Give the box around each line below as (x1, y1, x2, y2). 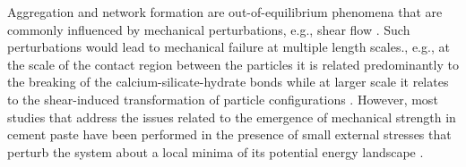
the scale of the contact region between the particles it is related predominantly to (7, 54, 459, 73)
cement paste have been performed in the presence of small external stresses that (7, 125, 452, 144)
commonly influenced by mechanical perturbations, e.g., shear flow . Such (7, 20, 410, 38)
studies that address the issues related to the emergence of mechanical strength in (7, 107, 456, 126)
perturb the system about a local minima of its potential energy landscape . (7, 142, 424, 161)
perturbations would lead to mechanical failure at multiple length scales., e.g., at (7, 38, 450, 56)
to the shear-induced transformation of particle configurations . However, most (7, 89, 438, 108)
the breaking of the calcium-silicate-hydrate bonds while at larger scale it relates (7, 72, 449, 91)
